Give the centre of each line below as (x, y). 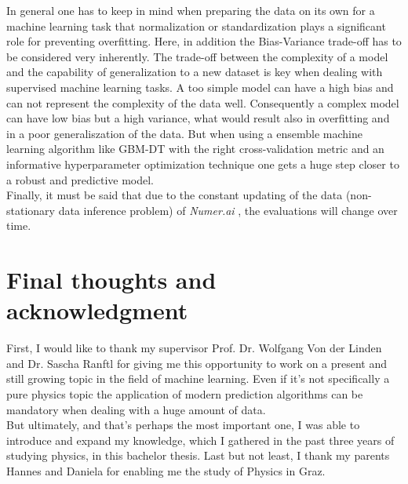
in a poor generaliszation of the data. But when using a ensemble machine (184, 133)
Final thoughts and (111, 280)
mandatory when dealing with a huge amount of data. (136, 409)
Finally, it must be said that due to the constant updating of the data (175, 195)
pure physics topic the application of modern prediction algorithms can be (185, 394)
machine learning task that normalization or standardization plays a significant (196, 25)
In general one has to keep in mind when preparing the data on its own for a (191, 10)
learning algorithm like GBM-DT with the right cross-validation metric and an (195, 149)
